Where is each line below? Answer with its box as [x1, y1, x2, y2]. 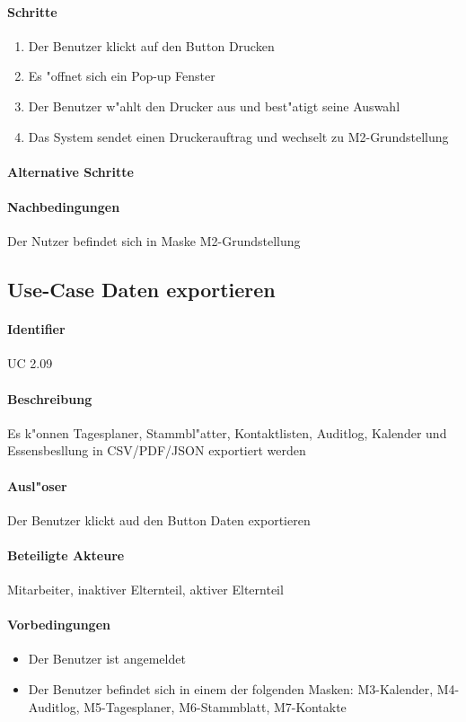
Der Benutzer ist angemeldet [28, 649, 186, 668]
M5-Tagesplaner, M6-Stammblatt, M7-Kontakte [84, 697, 347, 716]
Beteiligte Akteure [7, 545, 125, 564]
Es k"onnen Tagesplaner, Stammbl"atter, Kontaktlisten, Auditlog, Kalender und [7, 423, 447, 442]
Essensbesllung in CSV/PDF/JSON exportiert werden [7, 441, 306, 460]
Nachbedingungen [7, 197, 120, 216]
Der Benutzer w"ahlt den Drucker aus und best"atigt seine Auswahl [28, 96, 400, 115]
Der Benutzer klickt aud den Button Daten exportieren [7, 510, 311, 529]
